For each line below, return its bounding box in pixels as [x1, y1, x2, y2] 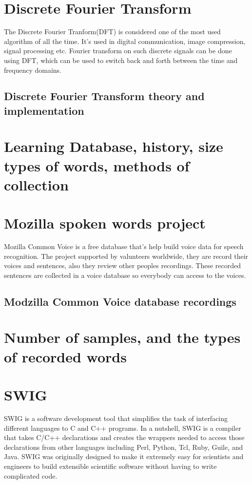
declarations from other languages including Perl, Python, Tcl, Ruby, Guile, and [4, 442, 243, 452]
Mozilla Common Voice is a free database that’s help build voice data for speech [4, 241, 244, 252]
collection [4, 174, 69, 194]
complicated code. [4, 470, 58, 481]
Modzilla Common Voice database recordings [4, 294, 236, 309]
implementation [4, 103, 84, 118]
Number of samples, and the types [4, 327, 241, 347]
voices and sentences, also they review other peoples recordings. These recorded [4, 260, 241, 271]
